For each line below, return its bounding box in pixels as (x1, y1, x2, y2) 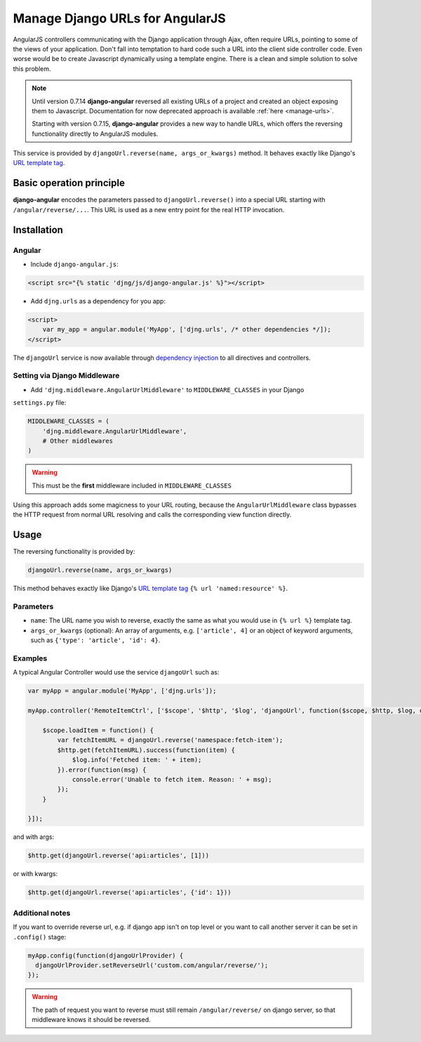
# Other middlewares (42, 436, 114, 445)
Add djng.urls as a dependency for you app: (30, 297, 166, 305)
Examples (13, 653, 48, 663)
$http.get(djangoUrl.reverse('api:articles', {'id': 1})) (27, 889, 232, 897)
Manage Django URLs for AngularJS (13, 11, 226, 26)
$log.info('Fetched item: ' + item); (72, 756, 202, 764)
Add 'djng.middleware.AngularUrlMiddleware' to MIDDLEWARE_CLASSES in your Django (30, 385, 305, 393)
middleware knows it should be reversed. (32, 1015, 151, 1024)
